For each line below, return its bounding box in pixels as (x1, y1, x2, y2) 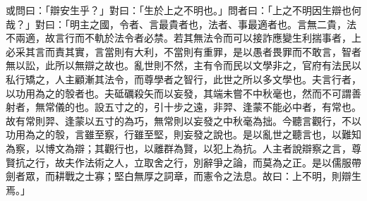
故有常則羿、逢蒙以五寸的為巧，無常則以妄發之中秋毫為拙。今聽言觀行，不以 (6, 113, 361, 128)
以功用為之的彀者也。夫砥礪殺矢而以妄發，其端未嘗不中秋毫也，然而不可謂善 (6, 85, 361, 100)
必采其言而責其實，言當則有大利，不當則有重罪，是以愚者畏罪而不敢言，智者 (6, 44, 361, 59)
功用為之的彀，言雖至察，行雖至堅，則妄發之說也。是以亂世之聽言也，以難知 (6, 127, 361, 142)
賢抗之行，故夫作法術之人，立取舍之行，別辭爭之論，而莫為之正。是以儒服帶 (6, 154, 361, 169)
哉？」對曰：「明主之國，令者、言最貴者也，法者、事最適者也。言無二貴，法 (6, 16, 356, 31)
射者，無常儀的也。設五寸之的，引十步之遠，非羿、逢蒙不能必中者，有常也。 (6, 99, 361, 114)
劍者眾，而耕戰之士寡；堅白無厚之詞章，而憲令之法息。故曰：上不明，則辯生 (6, 169, 361, 183)
